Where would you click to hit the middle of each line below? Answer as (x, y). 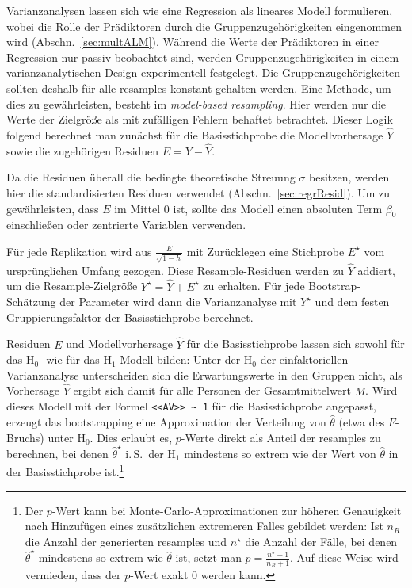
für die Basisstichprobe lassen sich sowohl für (296, 344)
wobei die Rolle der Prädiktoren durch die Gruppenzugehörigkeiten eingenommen (204, 26)
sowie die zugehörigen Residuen (83, 150)
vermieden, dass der (73, 575)
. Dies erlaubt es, (131, 437)
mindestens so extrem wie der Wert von (280, 453)
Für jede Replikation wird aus (79, 251)
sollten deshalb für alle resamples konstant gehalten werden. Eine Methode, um (199, 88)
